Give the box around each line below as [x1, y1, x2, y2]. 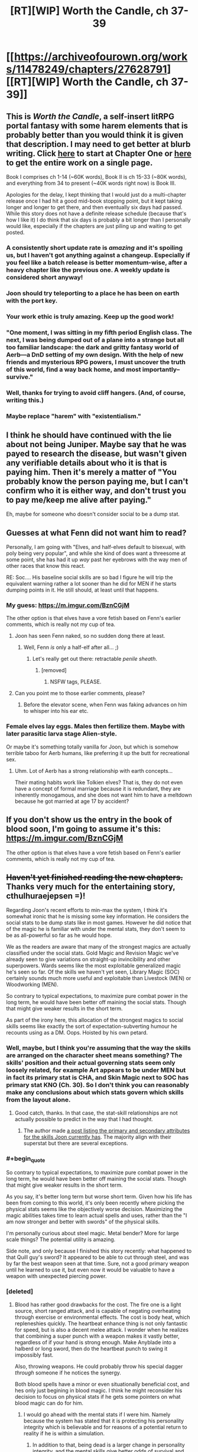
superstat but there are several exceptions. [23, 1139, 128, 1146]
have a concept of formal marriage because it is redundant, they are [14, 785, 181, 792]
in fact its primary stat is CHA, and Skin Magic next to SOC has [6, 1074, 189, 1082]
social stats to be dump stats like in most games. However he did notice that [6, 919, 191, 926]
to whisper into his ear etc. [23, 708, 89, 715]
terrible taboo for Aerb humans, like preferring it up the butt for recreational [6, 749, 190, 756]
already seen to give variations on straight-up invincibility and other [6, 956, 171, 963]
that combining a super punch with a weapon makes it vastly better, [14, 1332, 180, 1339]
